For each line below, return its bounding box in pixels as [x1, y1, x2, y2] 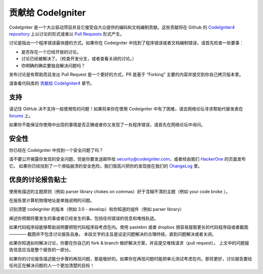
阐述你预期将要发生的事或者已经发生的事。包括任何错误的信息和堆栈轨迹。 [9, 215, 158, 221]
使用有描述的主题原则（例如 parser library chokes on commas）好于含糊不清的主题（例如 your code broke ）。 [9, 188, 230, 194]
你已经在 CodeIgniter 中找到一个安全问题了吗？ [9, 147, 104, 153]
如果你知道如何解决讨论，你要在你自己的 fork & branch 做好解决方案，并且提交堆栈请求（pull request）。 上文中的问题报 [9, 240, 249, 246]
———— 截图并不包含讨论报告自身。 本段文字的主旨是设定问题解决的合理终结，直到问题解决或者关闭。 [9, 231, 216, 237]
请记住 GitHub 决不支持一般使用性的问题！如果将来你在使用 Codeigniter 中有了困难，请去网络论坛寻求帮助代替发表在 [9, 106, 244, 112]
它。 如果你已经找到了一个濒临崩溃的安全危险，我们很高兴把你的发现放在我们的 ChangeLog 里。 [9, 163, 203, 169]
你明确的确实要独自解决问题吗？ [21, 62, 85, 68]
